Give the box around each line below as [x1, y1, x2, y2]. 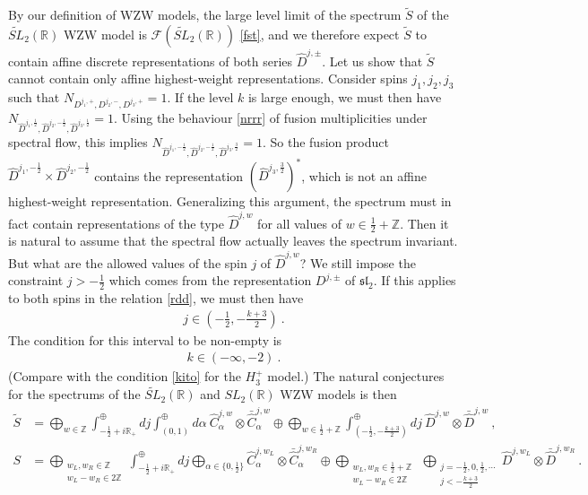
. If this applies [373, 271, 456, 290]
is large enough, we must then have [247, 87, 442, 106]
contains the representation [94, 166, 244, 185]
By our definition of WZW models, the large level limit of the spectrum [8, 5, 402, 24]
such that [8, 87, 60, 106]
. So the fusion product [262, 132, 389, 151]
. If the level [167, 87, 234, 106]
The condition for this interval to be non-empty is [8, 330, 282, 349]
